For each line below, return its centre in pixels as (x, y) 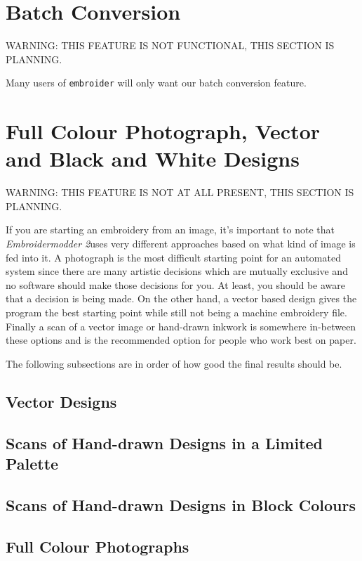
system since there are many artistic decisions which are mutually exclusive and (177, 271)
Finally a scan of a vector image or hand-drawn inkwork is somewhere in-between (181, 326)
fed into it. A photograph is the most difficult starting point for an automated (173, 257)
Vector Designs (61, 401)
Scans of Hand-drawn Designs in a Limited (165, 443)
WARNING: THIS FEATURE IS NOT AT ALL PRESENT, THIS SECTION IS (180, 192)
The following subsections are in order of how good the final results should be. (174, 363)
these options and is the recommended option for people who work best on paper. (181, 340)
